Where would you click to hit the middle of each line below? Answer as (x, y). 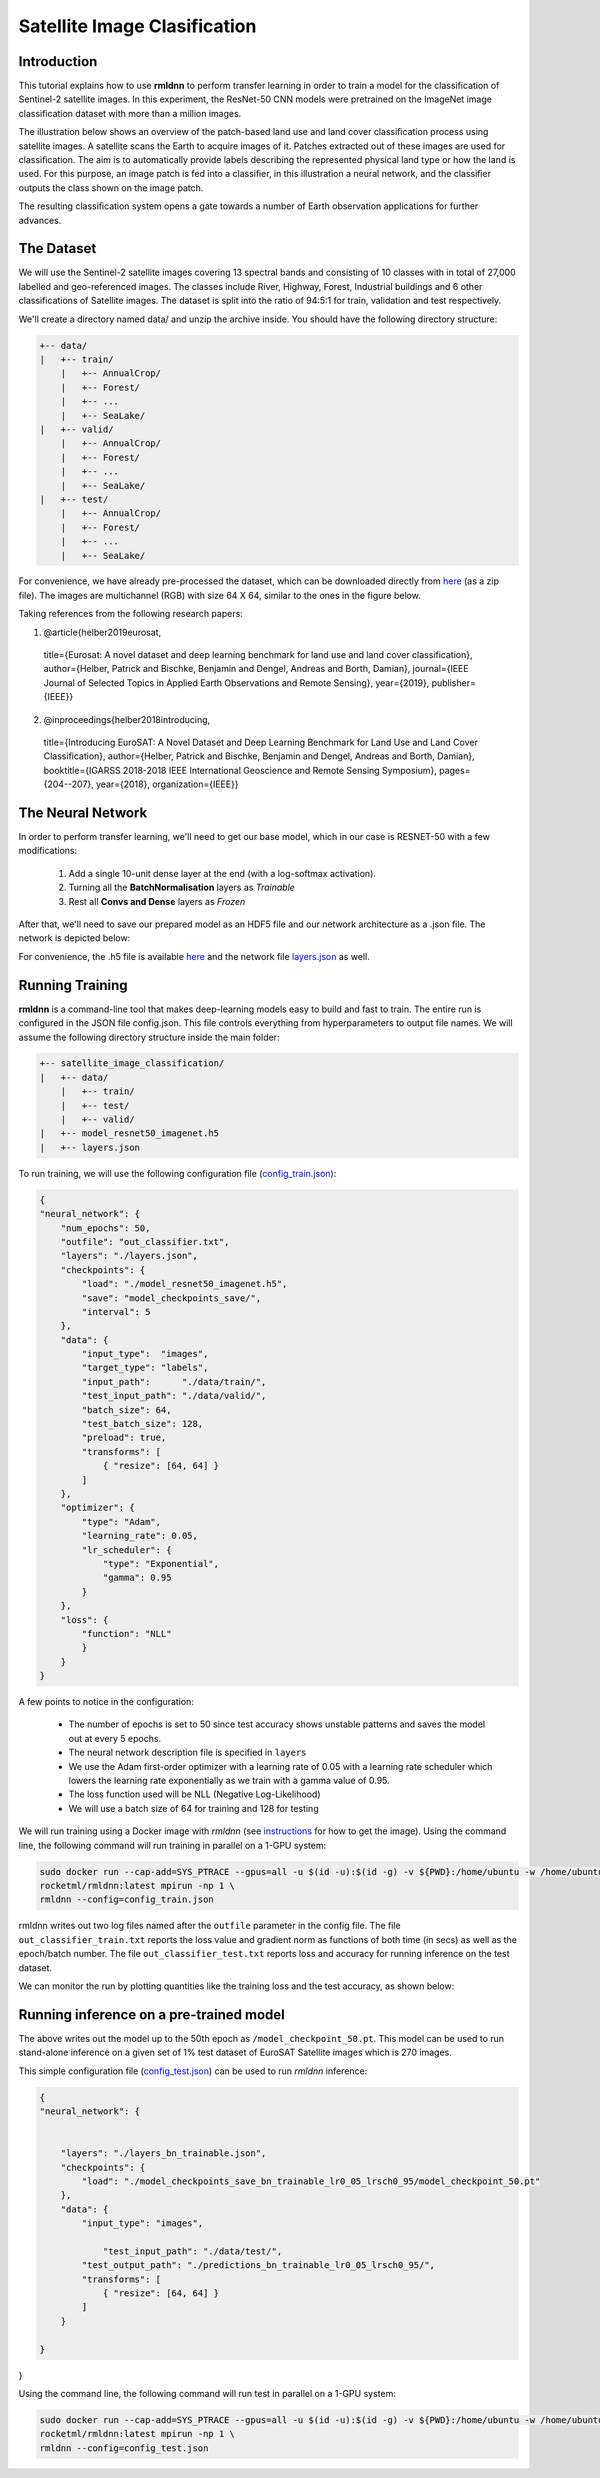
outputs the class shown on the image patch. (111, 187)
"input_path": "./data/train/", (174, 1381)
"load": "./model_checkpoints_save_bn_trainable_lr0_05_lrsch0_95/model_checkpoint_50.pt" (311, 2181)
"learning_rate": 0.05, (140, 1536)
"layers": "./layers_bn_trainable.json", (163, 2153)
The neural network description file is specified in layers (187, 1752)
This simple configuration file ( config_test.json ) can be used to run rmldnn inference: (193, 2071)
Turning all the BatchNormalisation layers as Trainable (181, 887)
